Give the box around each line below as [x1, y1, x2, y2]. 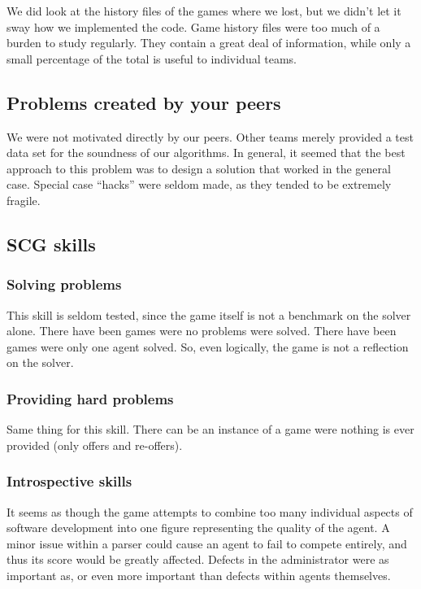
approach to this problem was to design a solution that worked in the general [7, 159, 391, 177]
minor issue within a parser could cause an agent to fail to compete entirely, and [7, 534, 407, 552]
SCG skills [7, 231, 96, 256]
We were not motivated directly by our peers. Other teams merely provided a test [7, 128, 414, 145]
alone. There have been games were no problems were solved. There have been [7, 322, 397, 339]
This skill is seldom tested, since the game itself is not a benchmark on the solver [7, 306, 411, 323]
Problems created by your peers [7, 89, 281, 115]
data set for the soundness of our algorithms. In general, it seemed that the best [7, 144, 406, 161]
